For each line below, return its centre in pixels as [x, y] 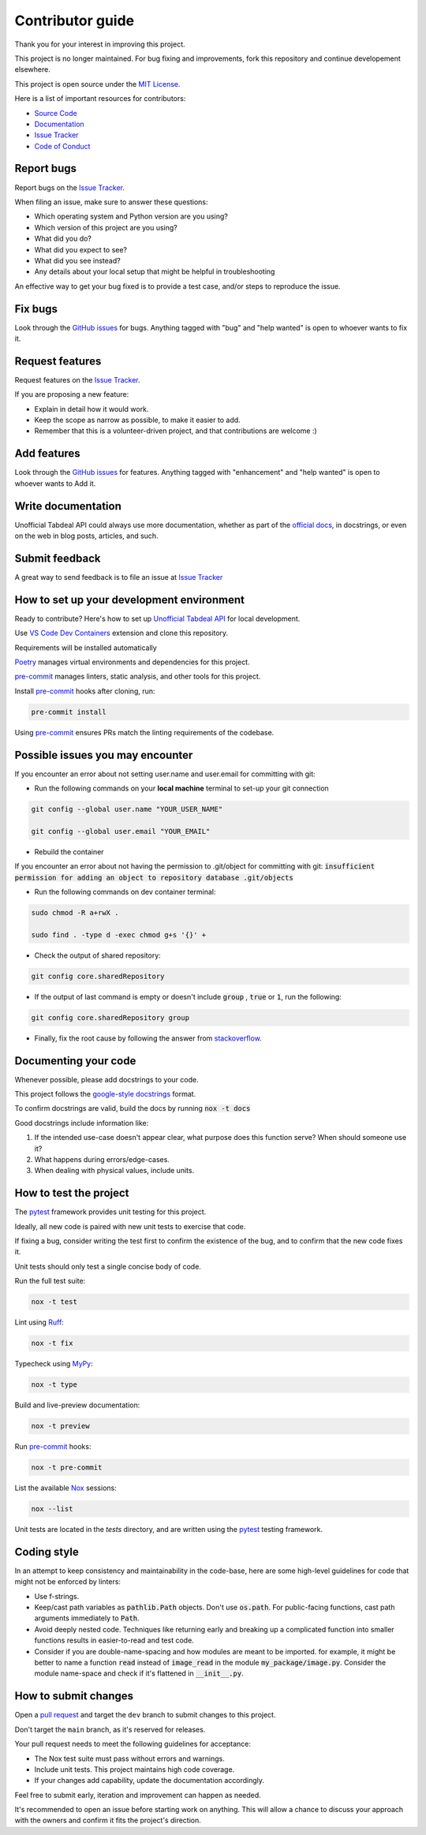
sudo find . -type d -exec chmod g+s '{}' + [119, 934]
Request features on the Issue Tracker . [78, 379]
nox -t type [54, 1385]
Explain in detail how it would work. [92, 409]
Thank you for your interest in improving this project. [100, 44]
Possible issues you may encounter [104, 755]
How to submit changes [74, 1696]
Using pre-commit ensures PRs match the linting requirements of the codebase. [144, 732]
